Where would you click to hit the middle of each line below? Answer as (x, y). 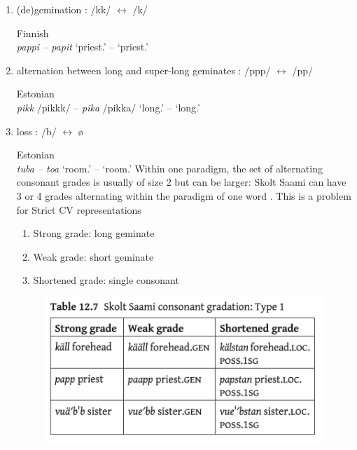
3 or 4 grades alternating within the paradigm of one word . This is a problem (184, 195)
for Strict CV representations (79, 209)
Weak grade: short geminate (93, 256)
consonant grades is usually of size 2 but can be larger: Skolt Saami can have (181, 182)
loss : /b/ (36, 131)
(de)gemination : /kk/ (64, 9)
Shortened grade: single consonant (106, 280)
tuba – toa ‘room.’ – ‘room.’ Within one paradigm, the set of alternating (169, 168)
